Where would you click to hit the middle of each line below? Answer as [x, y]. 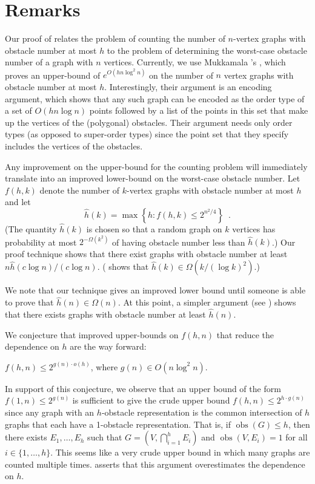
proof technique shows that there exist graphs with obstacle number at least [146, 253]
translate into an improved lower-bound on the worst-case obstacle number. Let [153, 178]
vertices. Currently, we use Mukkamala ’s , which [195, 62]
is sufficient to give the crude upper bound [151, 400]
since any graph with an [50, 412]
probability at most [41, 242]
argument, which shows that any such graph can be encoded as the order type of [155, 98]
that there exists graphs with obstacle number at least [105, 314]
